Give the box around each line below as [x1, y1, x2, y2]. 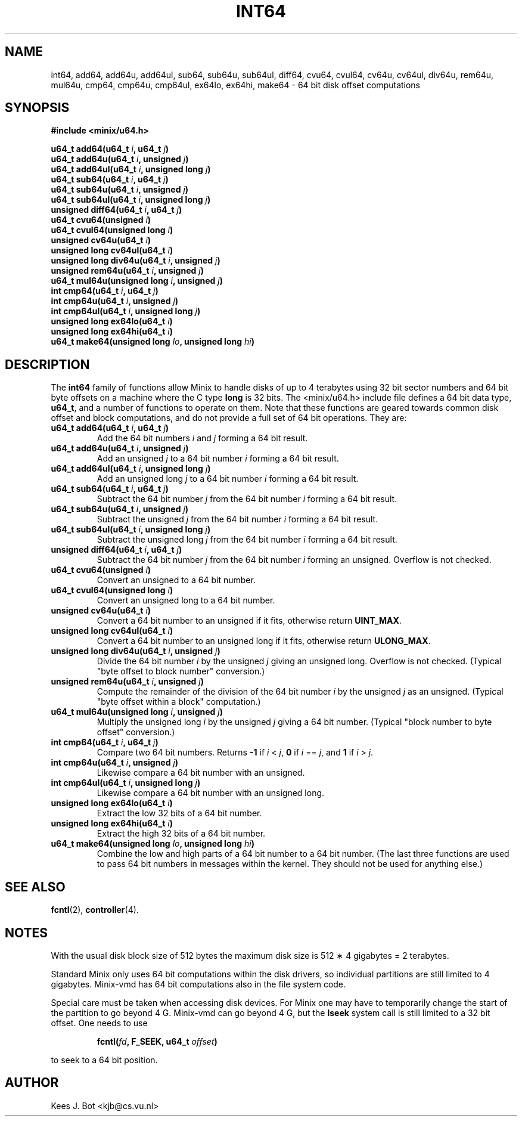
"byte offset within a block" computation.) [97, 696, 261, 707]
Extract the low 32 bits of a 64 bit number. [97, 808, 262, 819]
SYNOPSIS [5, 100, 70, 116]
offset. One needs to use [51, 1017, 148, 1028]
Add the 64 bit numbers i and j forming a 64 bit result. [97, 433, 308, 444]
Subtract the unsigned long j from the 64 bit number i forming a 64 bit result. [97, 534, 397, 545]
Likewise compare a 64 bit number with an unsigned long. [97, 788, 325, 798]
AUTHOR [5, 1075, 59, 1091]
